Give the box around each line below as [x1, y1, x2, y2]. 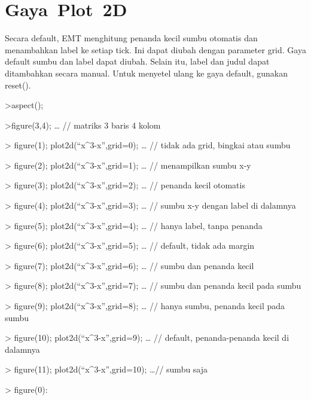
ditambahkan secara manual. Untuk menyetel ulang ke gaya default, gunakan [5, 66, 288, 79]
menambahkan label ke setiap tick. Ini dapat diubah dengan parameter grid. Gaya [5, 43, 306, 56]
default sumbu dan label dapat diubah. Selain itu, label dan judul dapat [5, 55, 270, 68]
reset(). [5, 78, 31, 91]
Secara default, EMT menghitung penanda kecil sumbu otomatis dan [5, 32, 258, 44]
